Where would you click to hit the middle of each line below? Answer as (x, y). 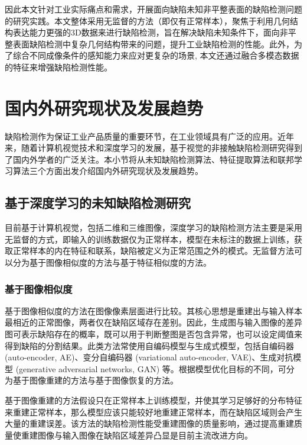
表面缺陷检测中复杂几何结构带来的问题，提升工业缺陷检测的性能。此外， (153, 43)
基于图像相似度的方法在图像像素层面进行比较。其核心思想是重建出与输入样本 (153, 310)
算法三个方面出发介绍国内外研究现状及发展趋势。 (108, 171)
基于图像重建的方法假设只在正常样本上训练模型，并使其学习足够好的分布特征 (153, 400)
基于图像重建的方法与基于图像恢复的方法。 (95, 380)
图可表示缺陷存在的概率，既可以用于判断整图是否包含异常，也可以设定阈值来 (153, 334)
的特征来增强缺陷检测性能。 (58, 67)
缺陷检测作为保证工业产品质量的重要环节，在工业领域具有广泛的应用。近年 (149, 136)
